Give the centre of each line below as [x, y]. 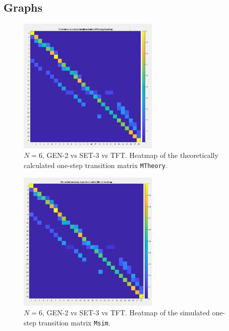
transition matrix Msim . [74, 322]
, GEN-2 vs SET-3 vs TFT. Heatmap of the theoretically [130, 155]
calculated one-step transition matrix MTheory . [96, 165]
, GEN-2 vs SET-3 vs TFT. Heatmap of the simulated [126, 313]
